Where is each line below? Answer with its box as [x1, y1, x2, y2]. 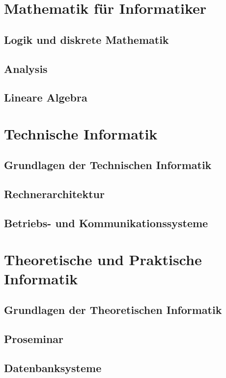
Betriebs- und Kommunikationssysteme [4, 215, 208, 231]
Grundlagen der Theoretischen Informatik [4, 302, 222, 317]
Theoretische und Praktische [4, 249, 202, 269]
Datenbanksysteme [4, 360, 102, 375]
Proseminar [4, 331, 64, 346]
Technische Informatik [4, 123, 158, 143]
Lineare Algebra [4, 90, 87, 105]
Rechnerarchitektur [4, 186, 105, 202]
